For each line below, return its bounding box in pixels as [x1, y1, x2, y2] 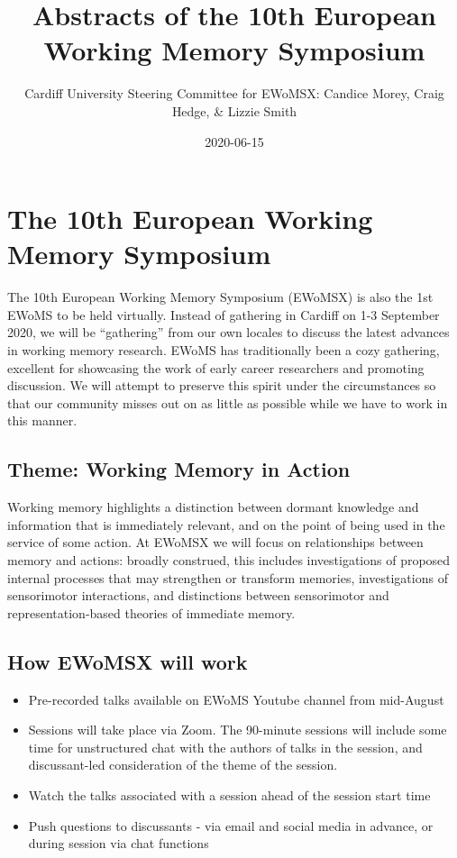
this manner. [7, 411, 78, 430]
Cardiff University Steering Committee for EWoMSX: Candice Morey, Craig [24, 84, 444, 103]
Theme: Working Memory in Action [7, 455, 351, 483]
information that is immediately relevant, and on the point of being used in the [7, 515, 445, 534]
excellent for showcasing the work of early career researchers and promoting [7, 358, 425, 377]
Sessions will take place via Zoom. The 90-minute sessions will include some [28, 720, 447, 739]
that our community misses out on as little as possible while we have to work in [7, 393, 448, 412]
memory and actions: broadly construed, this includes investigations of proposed [7, 550, 451, 569]
